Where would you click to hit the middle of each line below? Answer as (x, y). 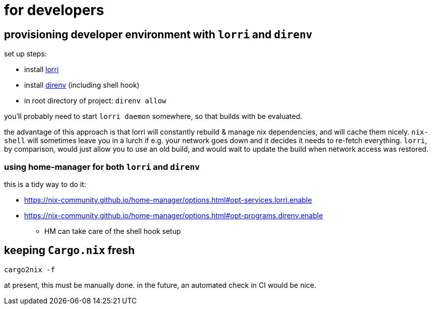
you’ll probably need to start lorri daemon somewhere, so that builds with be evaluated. (153, 116)
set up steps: (25, 54)
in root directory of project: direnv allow (95, 101)
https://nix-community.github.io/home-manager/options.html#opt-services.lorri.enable (168, 200)
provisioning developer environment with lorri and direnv (158, 34)
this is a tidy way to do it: (45, 184)
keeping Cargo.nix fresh (69, 251)
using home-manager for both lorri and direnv (102, 167)
